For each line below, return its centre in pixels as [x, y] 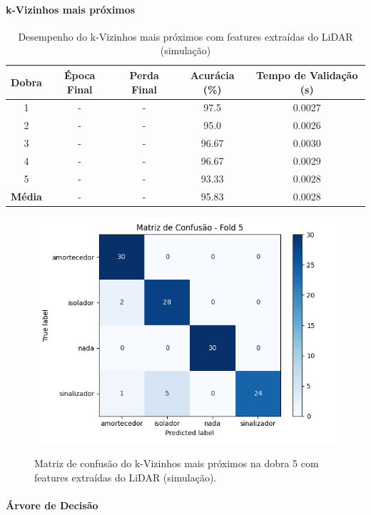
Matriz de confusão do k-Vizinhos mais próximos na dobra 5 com [177, 463]
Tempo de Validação [307, 75]
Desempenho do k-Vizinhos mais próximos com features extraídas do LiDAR [185, 36]
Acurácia [212, 75]
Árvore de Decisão [52, 505]
